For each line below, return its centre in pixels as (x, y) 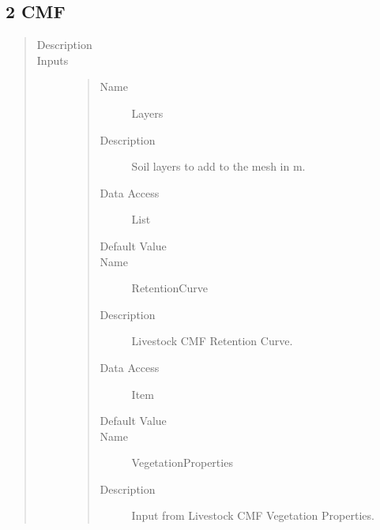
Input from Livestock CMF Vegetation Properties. (253, 515)
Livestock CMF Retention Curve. (212, 341)
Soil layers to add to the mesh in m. (218, 166)
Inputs (53, 60)
